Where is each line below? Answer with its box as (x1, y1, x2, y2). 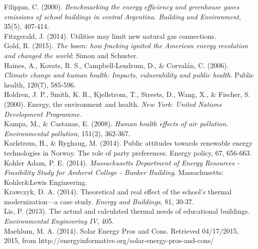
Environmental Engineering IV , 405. (4, 216, 114, 226)
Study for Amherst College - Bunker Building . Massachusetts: (37, 167, 224, 177)
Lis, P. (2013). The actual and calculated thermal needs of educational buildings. (4, 206, 250, 216)
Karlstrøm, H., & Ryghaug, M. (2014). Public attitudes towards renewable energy (4, 138, 253, 148)
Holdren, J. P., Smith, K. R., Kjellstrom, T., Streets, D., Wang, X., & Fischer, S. (4, 89, 251, 99)
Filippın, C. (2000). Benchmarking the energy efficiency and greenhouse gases (4, 1, 239, 11)
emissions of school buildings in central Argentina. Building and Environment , (4, 11, 241, 21)
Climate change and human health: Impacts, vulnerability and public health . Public (4, 70, 254, 80)
